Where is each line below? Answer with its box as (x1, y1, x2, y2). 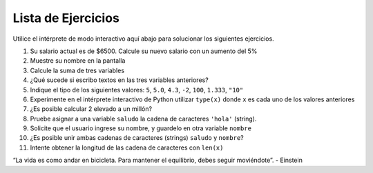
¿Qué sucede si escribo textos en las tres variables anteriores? (30, 76, 209, 84)
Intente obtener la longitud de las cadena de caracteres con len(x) (30, 143, 224, 152)
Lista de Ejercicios (12, 10, 120, 26)
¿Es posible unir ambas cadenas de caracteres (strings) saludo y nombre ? (30, 134, 245, 142)
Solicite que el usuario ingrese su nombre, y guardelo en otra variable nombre (30, 124, 252, 132)
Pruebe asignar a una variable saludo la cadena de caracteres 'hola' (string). (30, 114, 257, 123)
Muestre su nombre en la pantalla (30, 57, 126, 65)
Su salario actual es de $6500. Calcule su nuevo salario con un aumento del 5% (30, 47, 258, 55)
